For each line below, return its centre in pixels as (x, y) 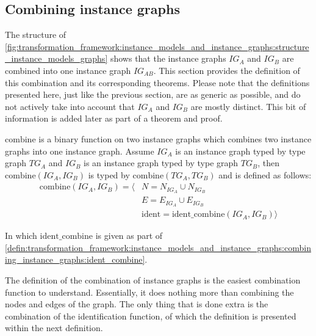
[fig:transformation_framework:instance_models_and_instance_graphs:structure (157, 46)
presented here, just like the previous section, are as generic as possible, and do (153, 94)
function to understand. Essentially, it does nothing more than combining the (149, 292)
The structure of (36, 35)
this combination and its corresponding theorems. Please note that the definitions (157, 82)
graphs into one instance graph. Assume (80, 151)
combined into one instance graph (68, 70)
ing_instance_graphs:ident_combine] (75, 259)
